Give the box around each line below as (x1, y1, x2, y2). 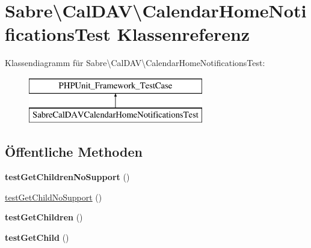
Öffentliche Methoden (5, 142, 143, 161)
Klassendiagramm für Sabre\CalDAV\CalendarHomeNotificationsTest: (5, 56, 265, 69)
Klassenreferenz (117, 22, 250, 46)
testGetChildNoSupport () (5, 190, 102, 203)
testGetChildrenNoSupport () (5, 171, 130, 183)
